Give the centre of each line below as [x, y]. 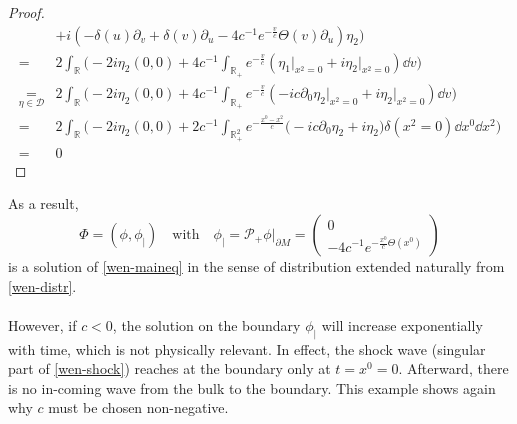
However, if [42, 324]
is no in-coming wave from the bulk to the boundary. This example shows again [252, 387]
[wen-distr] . [42, 285]
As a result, [43, 203]
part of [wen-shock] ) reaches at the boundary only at [169, 368]
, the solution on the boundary [206, 324]
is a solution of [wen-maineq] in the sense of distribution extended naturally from [256, 266]
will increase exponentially [402, 324]
